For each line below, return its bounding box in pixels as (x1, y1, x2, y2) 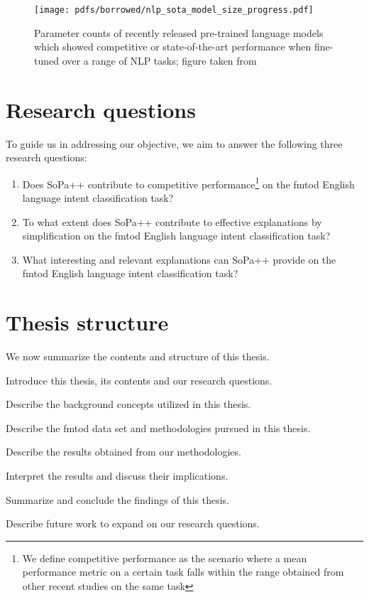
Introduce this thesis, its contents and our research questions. (6, 372, 272, 387)
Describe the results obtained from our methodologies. (6, 444, 241, 459)
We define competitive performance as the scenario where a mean (22, 550, 307, 565)
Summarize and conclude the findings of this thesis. (6, 492, 229, 507)
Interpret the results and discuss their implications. (6, 468, 228, 483)
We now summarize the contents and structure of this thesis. (6, 349, 270, 364)
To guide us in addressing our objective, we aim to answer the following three (6, 136, 343, 151)
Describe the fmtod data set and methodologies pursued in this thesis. (6, 420, 311, 435)
